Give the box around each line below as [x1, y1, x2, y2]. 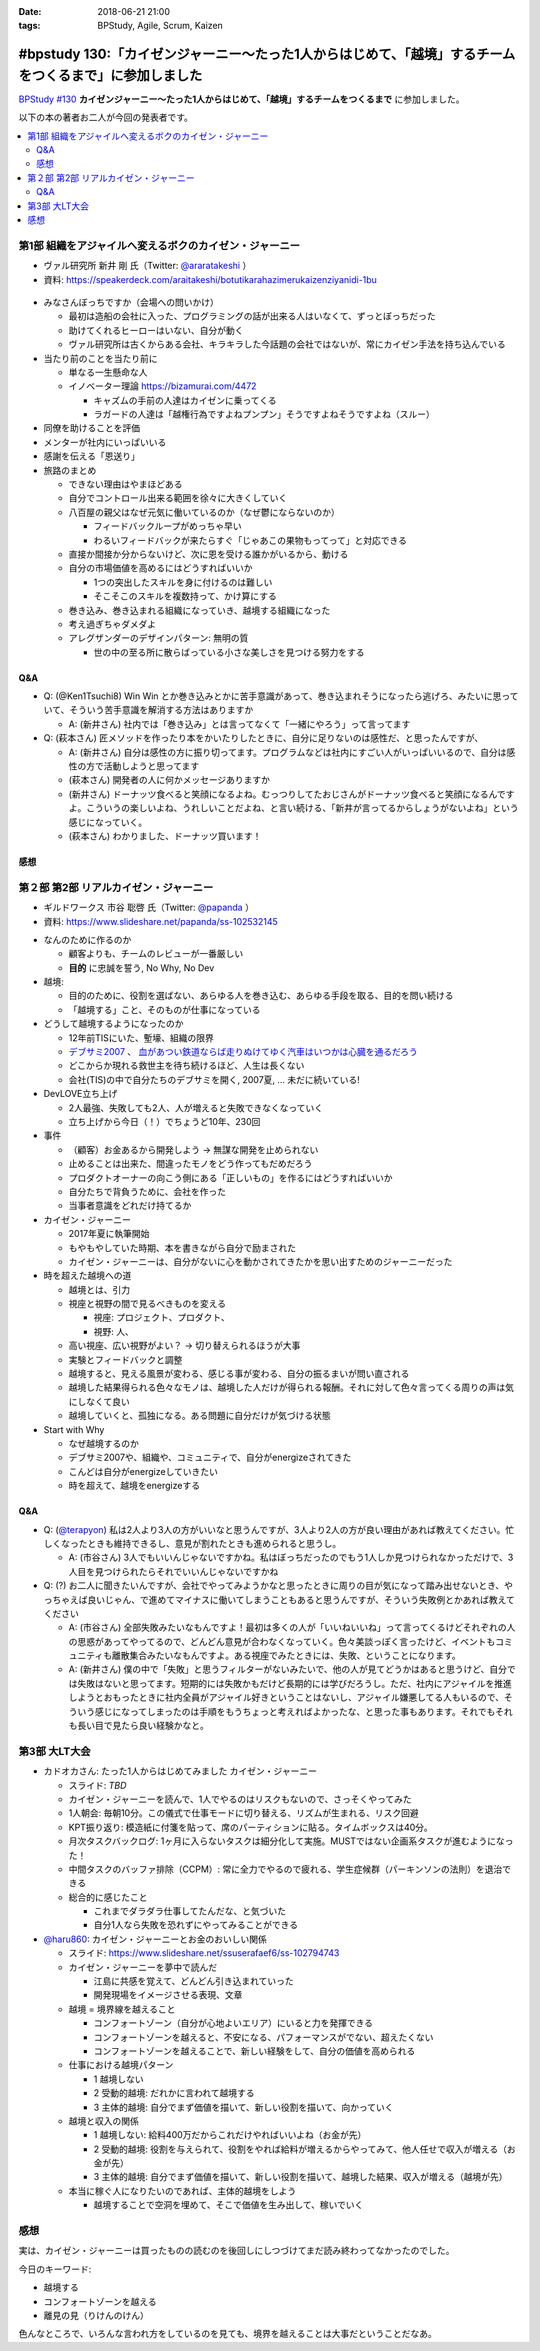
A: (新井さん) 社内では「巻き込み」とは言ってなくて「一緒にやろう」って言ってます [68, 718, 411, 730]
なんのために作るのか [43, 933, 132, 945]
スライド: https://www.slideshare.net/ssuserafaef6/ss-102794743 [68, 1947, 340, 1959]
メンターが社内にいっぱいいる [43, 436, 167, 448]
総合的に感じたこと [68, 1891, 148, 1903]
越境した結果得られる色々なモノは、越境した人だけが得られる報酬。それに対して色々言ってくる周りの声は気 [68, 1381, 515, 1394]
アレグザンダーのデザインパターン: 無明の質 [68, 632, 249, 644]
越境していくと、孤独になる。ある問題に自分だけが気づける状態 [68, 1410, 332, 1422]
